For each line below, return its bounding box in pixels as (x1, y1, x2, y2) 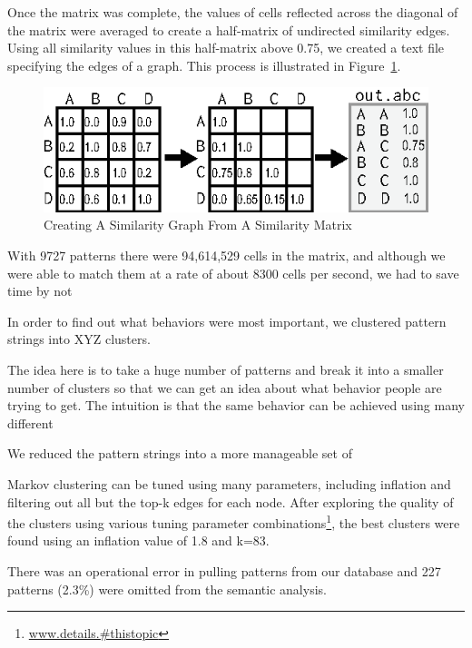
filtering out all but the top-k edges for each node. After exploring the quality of (7, 492, 454, 511)
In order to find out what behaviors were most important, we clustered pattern (7, 311, 447, 330)
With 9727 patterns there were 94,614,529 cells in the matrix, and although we (7, 245, 446, 264)
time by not (7, 281, 73, 300)
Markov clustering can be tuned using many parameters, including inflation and (7, 474, 451, 493)
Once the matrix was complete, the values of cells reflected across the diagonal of (7, 3, 458, 21)
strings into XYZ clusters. (7, 329, 151, 349)
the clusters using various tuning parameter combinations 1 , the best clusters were (7, 511, 460, 532)
